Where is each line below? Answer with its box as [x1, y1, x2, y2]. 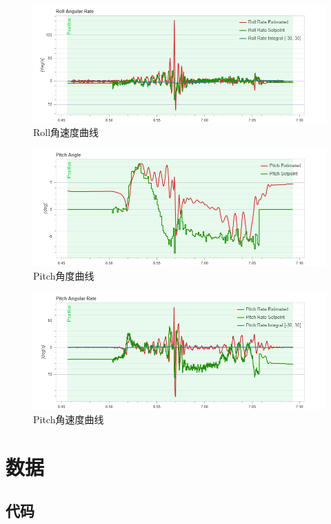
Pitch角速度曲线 [33, 411, 104, 426]
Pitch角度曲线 [33, 268, 94, 282]
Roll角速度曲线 [33, 125, 99, 139]
